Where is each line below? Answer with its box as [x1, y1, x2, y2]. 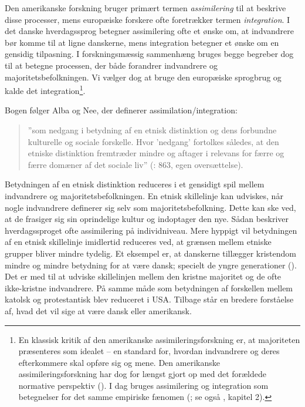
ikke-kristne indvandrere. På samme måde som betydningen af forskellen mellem [5, 281, 293, 294]
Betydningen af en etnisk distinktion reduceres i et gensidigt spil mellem [5, 178, 265, 190]
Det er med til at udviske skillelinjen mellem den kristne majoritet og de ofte [5, 270, 282, 282]
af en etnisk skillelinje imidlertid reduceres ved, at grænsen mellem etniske [5, 236, 272, 248]
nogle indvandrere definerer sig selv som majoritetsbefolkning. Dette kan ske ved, [5, 201, 296, 213]
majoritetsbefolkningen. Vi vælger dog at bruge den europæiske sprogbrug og [5, 70, 282, 83]
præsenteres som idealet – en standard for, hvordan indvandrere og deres [18, 345, 280, 357]
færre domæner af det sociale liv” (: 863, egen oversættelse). [28, 158, 243, 170]
